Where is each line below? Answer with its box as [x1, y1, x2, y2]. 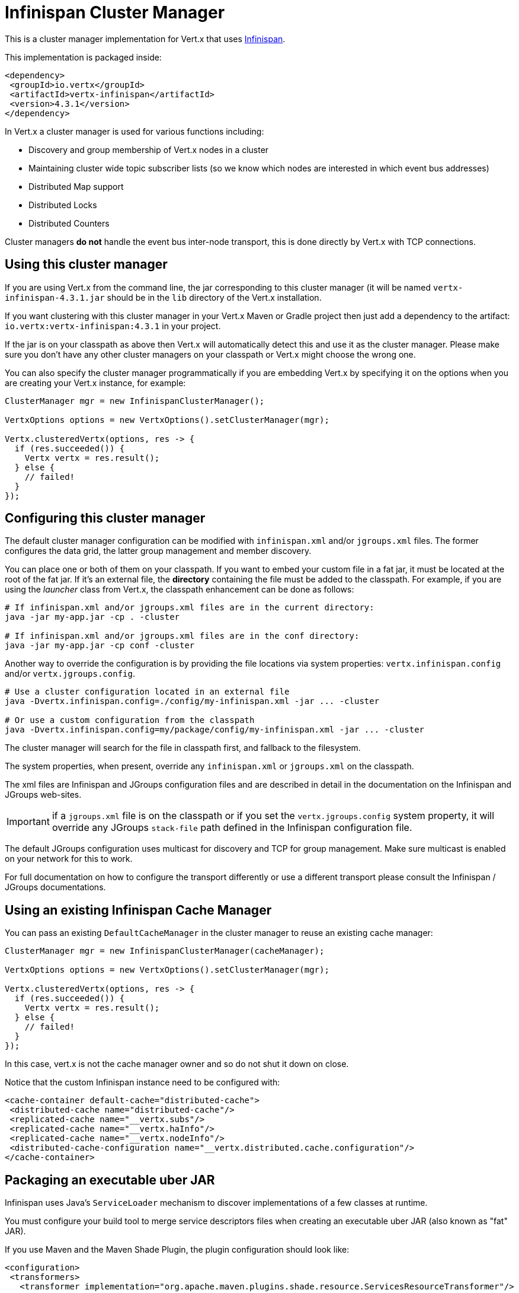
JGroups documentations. [5, 882, 106, 893]
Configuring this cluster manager [5, 511, 206, 526]
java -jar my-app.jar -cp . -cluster [5, 612, 180, 622]
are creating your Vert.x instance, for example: [5, 377, 186, 388]
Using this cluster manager [5, 257, 168, 272]
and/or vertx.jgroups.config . [5, 668, 135, 679]
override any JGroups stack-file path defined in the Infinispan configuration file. [52, 821, 412, 834]
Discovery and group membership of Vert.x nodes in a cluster [28, 144, 269, 155]
